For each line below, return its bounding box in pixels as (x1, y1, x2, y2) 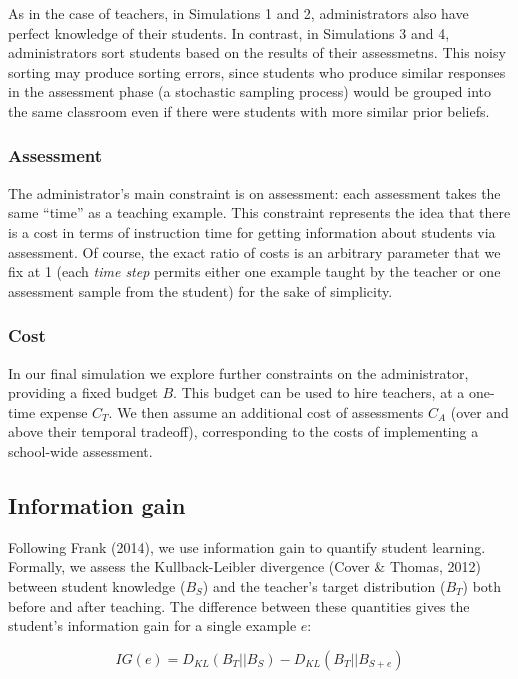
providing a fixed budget (8, 382, 158, 403)
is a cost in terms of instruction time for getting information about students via (8, 221, 496, 242)
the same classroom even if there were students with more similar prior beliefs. (8, 100, 490, 121)
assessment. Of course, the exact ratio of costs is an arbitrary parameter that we (8, 241, 501, 262)
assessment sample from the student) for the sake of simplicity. (8, 280, 393, 301)
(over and (450, 401, 509, 422)
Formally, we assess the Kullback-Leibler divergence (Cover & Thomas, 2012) (8, 556, 481, 577)
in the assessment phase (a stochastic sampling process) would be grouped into (8, 81, 492, 102)
